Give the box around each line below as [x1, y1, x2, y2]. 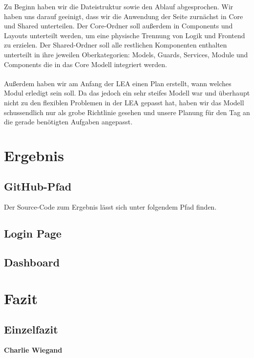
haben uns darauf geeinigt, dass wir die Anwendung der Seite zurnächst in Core [4, 11, 243, 21]
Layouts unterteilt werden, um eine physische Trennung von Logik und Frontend [4, 30, 245, 40]
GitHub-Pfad [4, 179, 71, 194]
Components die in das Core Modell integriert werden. [4, 59, 167, 69]
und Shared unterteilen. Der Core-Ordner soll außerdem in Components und [4, 21, 233, 31]
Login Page [4, 226, 62, 241]
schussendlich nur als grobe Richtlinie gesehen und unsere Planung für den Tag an [4, 107, 250, 117]
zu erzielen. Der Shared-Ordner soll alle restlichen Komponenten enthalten [4, 40, 227, 50]
